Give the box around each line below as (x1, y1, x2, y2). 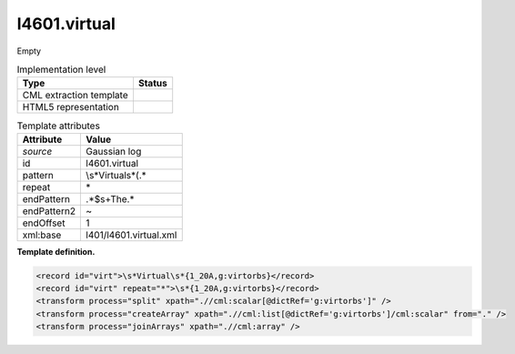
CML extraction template (22, 89, 128, 102)
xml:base (22, 228, 62, 241)
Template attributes (16, 119, 100, 132)
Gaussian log (86, 145, 142, 157)
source (22, 145, 53, 157)
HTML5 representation (22, 101, 120, 114)
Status (137, 77, 167, 90)
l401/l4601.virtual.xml (86, 228, 177, 241)
